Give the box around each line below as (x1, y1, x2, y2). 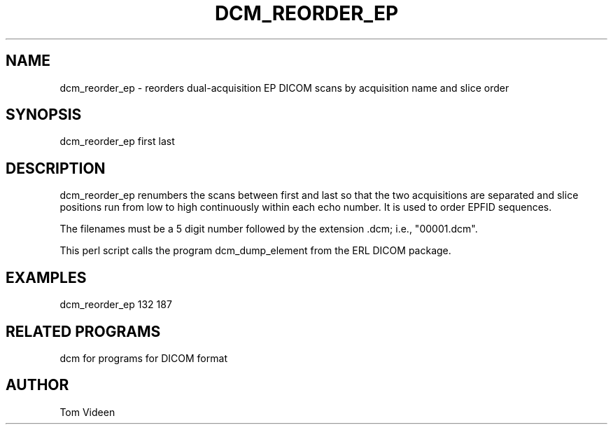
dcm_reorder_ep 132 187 (59, 298, 172, 311)
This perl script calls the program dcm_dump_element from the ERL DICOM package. (59, 244, 451, 257)
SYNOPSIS (6, 106, 82, 124)
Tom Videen (59, 405, 115, 418)
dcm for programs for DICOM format (59, 352, 227, 364)
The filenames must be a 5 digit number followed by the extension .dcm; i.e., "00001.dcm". (59, 223, 478, 235)
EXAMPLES (6, 268, 87, 286)
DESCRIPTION (6, 159, 106, 177)
